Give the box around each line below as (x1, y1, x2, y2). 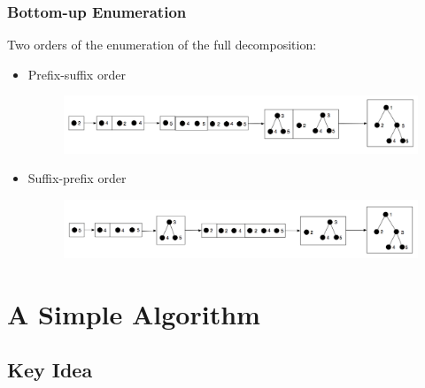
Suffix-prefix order (27, 169, 127, 187)
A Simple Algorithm (7, 295, 260, 331)
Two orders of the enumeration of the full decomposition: (7, 35, 317, 54)
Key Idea (7, 356, 93, 384)
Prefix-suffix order (27, 65, 126, 83)
